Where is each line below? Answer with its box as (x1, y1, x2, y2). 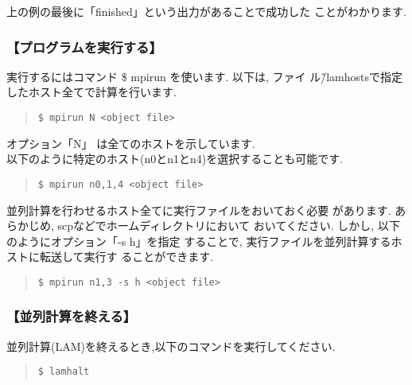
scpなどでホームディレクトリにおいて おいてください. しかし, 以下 (57, 217, 400, 234)
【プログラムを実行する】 (6, 37, 162, 56)
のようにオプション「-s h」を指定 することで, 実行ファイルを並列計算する (6, 232, 391, 249)
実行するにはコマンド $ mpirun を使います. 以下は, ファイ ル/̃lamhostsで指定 (6, 68, 402, 84)
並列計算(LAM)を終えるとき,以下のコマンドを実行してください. (6, 337, 336, 354)
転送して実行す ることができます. (39, 248, 214, 265)
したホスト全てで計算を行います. (6, 84, 177, 100)
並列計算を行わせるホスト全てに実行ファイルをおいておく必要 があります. (6, 201, 391, 218)
